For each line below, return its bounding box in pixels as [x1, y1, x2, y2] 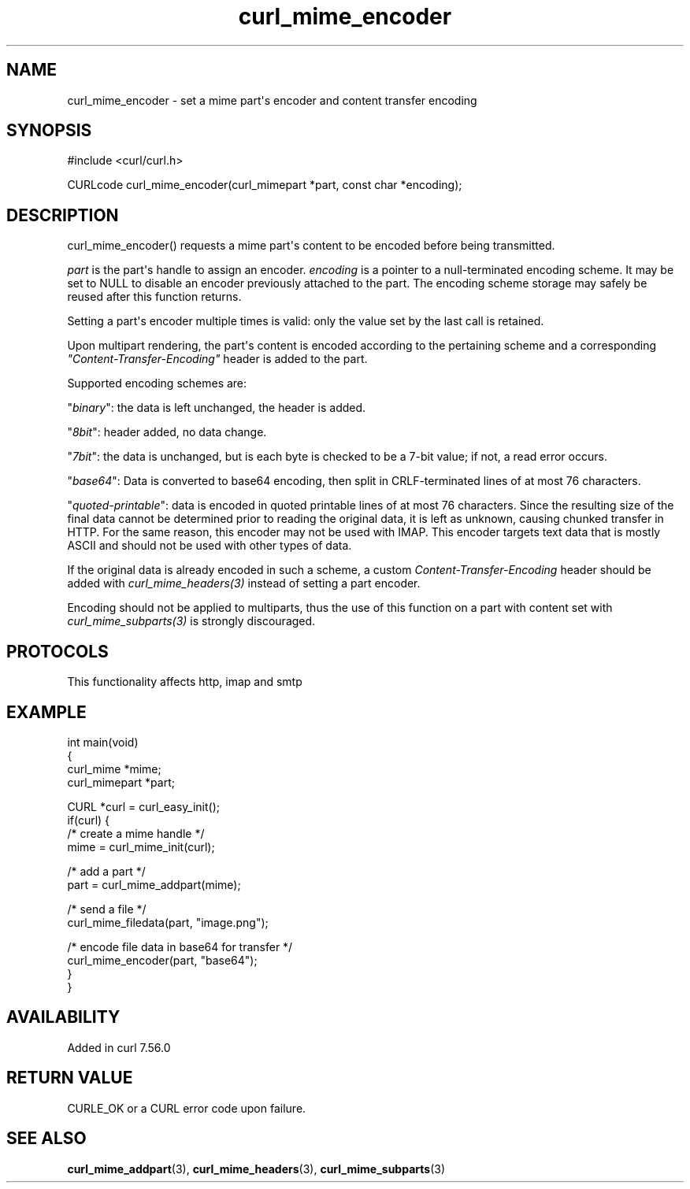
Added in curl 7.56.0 [67, 1040, 171, 1054]
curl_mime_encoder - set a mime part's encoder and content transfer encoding [67, 93, 477, 107]
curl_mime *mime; [67, 761, 161, 776]
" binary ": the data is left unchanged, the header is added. [67, 401, 366, 415]
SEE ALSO [6, 1128, 87, 1149]
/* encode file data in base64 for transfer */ [67, 939, 293, 954]
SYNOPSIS [6, 120, 92, 141]
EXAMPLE [6, 702, 87, 722]
